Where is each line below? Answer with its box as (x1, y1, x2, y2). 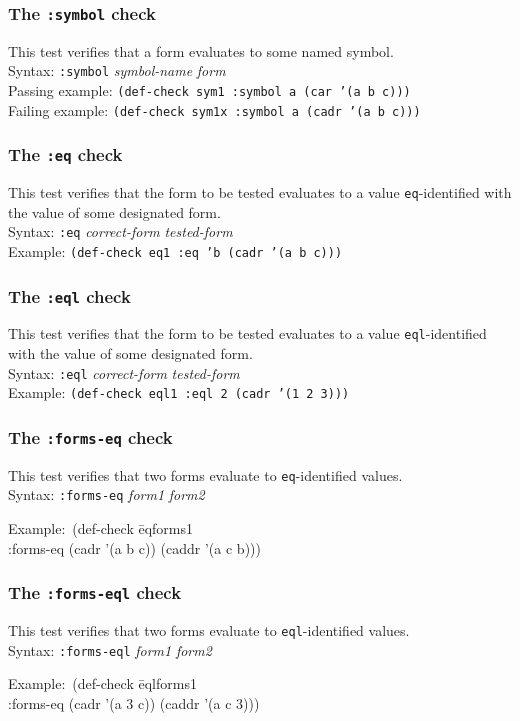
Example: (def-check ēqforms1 (8, 518, 194, 539)
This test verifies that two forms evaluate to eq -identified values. (8, 464, 403, 485)
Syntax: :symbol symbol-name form (8, 60, 226, 81)
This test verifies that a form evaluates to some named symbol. (8, 40, 394, 61)
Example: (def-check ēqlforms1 (8, 673, 197, 694)
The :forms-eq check (8, 424, 173, 449)
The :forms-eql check (8, 580, 182, 605)
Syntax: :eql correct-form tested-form (8, 362, 240, 383)
